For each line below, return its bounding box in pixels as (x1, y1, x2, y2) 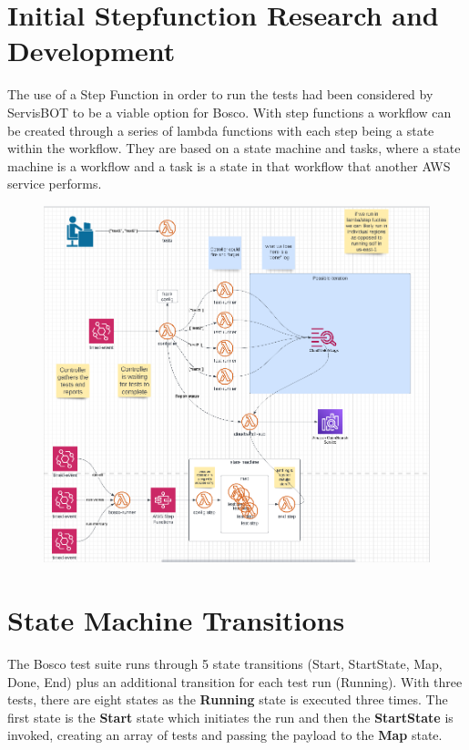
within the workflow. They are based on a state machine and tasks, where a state (7, 139, 461, 158)
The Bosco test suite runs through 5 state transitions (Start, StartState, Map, (7, 654, 443, 673)
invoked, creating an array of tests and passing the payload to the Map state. (7, 725, 443, 745)
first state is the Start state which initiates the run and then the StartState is (7, 707, 454, 726)
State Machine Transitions (7, 601, 345, 639)
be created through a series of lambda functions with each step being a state (7, 120, 434, 139)
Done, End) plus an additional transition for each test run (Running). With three (7, 672, 463, 691)
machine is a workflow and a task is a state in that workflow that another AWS (7, 156, 451, 175)
